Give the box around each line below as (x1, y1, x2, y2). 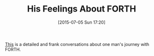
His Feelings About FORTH (27, 3, 137, 14)
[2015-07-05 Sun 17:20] (57, 19, 106, 25)
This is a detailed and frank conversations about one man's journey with (5, 41, 150, 47)
